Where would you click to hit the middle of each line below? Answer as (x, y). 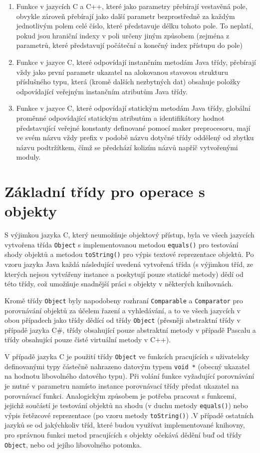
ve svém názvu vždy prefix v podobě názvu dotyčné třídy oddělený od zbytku (135, 137)
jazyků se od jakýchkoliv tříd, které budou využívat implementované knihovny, (125, 425)
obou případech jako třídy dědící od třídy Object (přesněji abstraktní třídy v (123, 320)
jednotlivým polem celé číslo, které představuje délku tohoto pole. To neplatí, (135, 26)
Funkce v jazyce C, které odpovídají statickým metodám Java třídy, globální (133, 108)
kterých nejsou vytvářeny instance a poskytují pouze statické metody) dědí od (124, 274)
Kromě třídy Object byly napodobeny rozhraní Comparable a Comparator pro (124, 300)
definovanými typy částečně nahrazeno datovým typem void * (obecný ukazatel (127, 366)
